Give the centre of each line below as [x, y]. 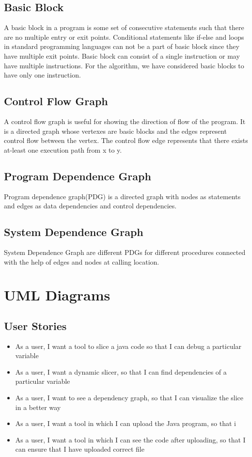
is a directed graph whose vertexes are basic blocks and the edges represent [115, 131]
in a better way [38, 407]
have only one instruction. [42, 75]
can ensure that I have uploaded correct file [80, 449]
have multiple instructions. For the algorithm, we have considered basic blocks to [124, 65]
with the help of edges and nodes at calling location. [82, 261]
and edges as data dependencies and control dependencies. [90, 206]
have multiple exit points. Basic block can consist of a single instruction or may [122, 55]
